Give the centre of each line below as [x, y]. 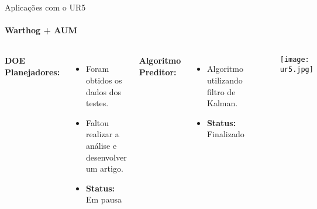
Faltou [98, 122]
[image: [294, 60]
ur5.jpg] [297, 70]
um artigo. [105, 168]
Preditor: [158, 72]
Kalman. [223, 103]
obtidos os [104, 80]
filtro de [221, 91]
